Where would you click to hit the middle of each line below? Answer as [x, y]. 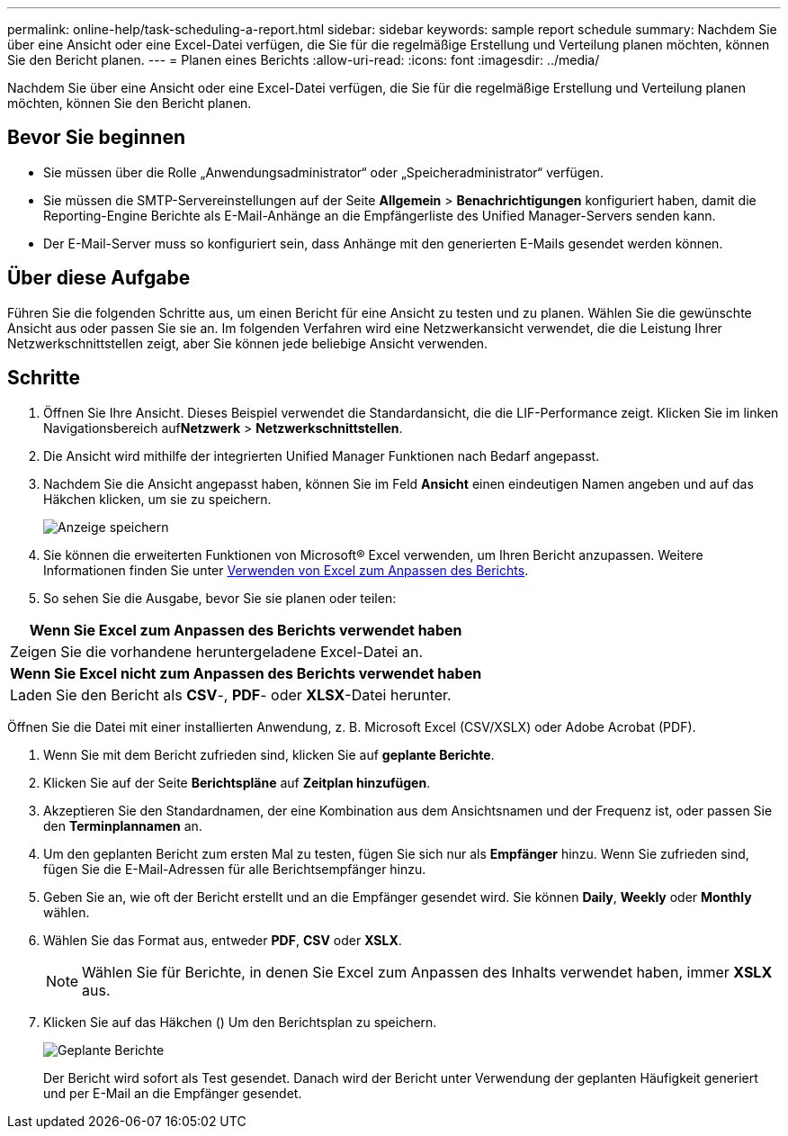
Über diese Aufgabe [99, 278]
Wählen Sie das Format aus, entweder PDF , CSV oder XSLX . [223, 940]
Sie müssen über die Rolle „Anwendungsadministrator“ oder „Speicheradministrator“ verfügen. [323, 172]
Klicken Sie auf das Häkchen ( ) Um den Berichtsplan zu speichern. [240, 1022]
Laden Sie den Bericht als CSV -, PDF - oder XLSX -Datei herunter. [231, 694]
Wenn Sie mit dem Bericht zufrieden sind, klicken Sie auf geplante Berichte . [269, 754]
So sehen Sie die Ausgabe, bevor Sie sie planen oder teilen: [220, 598]
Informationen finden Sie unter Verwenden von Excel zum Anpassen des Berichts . [286, 570]
